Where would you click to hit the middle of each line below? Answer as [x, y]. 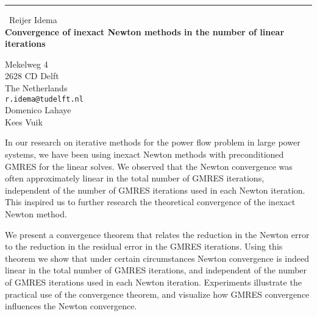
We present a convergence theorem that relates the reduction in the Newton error [157, 234]
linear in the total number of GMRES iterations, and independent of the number [156, 270]
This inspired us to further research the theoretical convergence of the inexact [150, 202]
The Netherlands [36, 87]
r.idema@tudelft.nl [44, 99]
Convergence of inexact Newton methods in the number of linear [145, 31]
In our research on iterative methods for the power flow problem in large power [153, 142]
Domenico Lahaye [38, 110]
